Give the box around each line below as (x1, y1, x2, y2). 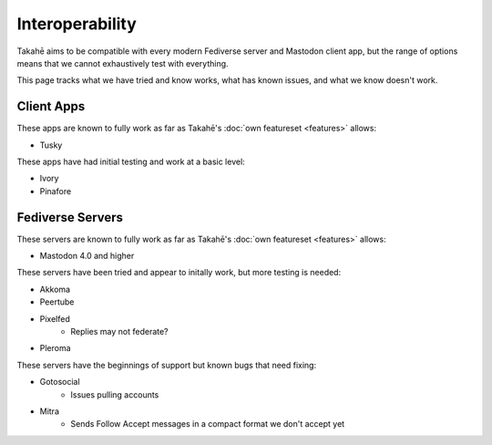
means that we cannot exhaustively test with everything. (16, 57, 229, 68)
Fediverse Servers (16, 210, 123, 225)
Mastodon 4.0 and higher (39, 251, 135, 262)
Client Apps (16, 98, 86, 114)
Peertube (39, 296, 75, 307)
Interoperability (16, 14, 137, 34)
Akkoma (39, 284, 71, 295)
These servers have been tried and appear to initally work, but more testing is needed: (16, 267, 342, 278)
